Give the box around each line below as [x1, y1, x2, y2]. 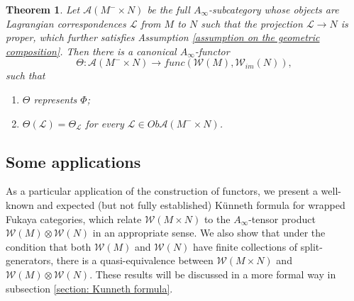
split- [300, 239, 323, 254]
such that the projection [201, 16, 303, 30]
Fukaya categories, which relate [6, 211, 142, 226]
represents [33, 91, 77, 106]
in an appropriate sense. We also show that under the [92, 225, 326, 240]
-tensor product [248, 211, 316, 226]
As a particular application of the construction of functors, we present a [6, 183, 318, 198]
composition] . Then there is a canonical [6, 43, 177, 58]
